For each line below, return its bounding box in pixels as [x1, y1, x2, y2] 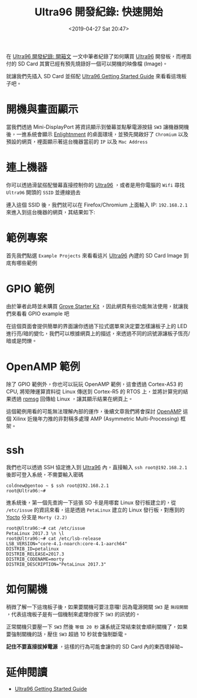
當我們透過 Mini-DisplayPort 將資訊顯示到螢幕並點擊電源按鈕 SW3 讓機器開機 [6, 123, 189, 130]
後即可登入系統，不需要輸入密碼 [6, 471, 84, 478]
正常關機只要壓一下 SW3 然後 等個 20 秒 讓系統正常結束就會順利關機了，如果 [6, 623, 188, 630]
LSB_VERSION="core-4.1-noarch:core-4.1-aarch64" [6, 540, 128, 547]
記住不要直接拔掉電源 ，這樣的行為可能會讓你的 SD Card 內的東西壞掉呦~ [6, 643, 183, 650]
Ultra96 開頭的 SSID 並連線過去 [6, 189, 81, 196]
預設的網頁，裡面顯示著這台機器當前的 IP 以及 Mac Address [6, 138, 148, 145]
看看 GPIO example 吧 [16, 310, 69, 317]
